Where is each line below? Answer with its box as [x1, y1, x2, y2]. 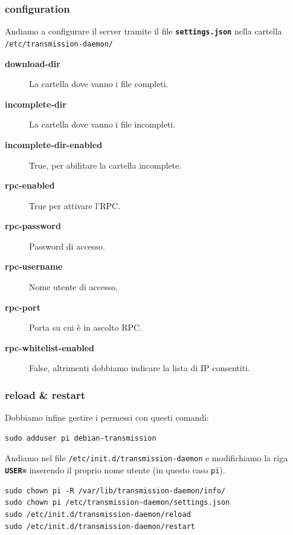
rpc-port [5, 300, 40, 313]
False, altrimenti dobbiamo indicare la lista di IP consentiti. [29, 362, 250, 374]
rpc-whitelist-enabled [5, 341, 95, 354]
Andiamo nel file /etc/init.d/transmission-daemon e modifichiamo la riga [5, 452, 288, 464]
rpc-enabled [5, 179, 55, 192]
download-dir [5, 57, 60, 70]
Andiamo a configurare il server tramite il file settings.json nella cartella [5, 25, 282, 37]
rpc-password [5, 219, 61, 232]
